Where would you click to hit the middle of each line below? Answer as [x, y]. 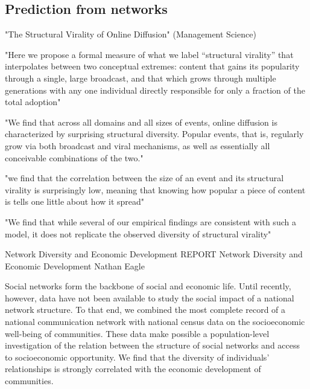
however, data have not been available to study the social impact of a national [150, 297]
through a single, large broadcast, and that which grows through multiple [141, 78]
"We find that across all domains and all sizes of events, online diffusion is [141, 122]
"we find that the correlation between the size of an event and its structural [144, 178]
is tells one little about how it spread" [75, 201]
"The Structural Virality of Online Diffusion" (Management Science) [131, 34]
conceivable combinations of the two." [74, 157]
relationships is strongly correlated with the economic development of [133, 369]
